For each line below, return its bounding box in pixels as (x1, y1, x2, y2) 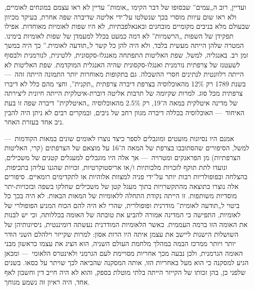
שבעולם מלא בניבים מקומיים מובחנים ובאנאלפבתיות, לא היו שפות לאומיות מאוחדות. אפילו (4, 21, 250, 31)
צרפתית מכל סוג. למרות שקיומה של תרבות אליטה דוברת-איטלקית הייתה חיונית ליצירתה (4, 88, 243, 98)
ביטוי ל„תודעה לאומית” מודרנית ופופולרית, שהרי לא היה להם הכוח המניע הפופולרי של (4, 200, 240, 210)
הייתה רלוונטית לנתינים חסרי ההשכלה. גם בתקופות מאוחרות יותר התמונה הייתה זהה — (4, 69, 244, 79)
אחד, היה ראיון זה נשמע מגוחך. (4, 276, 90, 287)
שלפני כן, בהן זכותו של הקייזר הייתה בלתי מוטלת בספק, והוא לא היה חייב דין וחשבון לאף (4, 267, 246, 277)
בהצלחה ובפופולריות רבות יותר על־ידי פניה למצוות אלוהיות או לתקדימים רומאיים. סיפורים (4, 171, 248, 182)
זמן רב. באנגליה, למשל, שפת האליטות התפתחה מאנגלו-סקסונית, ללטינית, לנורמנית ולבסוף (4, 49, 248, 60)
